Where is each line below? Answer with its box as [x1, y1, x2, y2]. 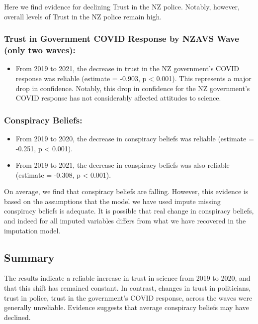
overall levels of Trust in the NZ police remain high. [4, 11, 162, 21]
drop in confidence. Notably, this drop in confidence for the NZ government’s [15, 83, 250, 93]
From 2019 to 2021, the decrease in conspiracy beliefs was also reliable [15, 160, 230, 170]
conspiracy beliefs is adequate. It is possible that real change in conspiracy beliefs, [4, 206, 254, 216]
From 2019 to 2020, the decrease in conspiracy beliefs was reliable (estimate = [15, 133, 254, 143]
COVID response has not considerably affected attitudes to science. [15, 93, 221, 103]
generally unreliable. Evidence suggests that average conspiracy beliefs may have [4, 302, 249, 313]
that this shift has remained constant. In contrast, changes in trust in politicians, [4, 283, 251, 293]
